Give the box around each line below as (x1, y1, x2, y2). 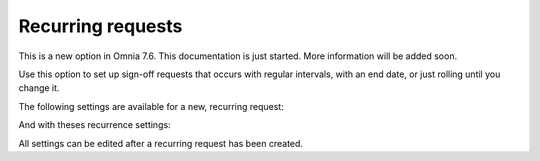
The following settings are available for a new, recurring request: (18, 100, 284, 112)
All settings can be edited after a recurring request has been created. (18, 137, 304, 149)
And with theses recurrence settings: (18, 119, 171, 131)
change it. (18, 82, 60, 94)
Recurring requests (18, 15, 183, 37)
